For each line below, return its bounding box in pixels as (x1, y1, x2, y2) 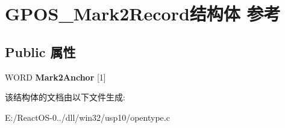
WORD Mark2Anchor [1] (5, 70, 106, 83)
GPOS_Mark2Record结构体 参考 (5, 1, 281, 26)
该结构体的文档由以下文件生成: (5, 91, 125, 103)
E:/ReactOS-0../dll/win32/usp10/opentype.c (5, 111, 170, 123)
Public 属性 (5, 42, 76, 61)
